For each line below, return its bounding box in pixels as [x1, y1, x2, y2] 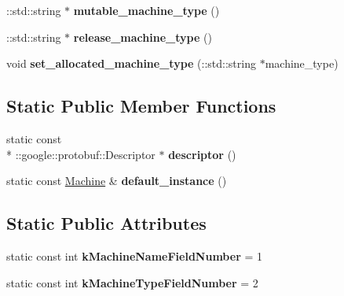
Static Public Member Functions [6, 94, 276, 118]
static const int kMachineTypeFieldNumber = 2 [6, 274, 258, 290]
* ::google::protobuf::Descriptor [6, 146, 156, 162]
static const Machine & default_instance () [6, 172, 227, 189]
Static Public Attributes [6, 211, 207, 235]
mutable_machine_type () [73, 2, 220, 18]
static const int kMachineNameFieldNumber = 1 [6, 247, 263, 264]
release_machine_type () [73, 28, 212, 45]
